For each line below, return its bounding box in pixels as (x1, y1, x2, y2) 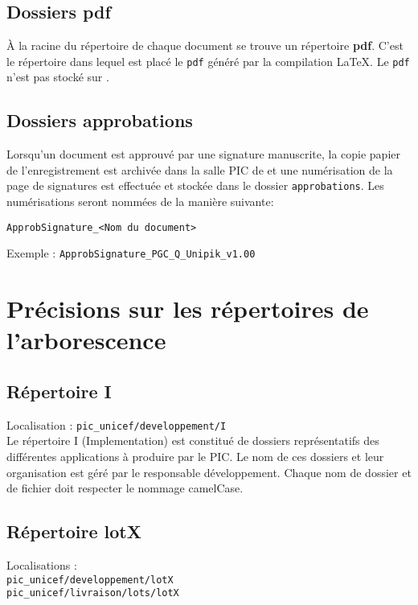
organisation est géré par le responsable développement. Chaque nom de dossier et (6, 463, 412, 480)
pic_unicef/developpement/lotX (6, 574, 174, 586)
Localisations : (6, 557, 77, 573)
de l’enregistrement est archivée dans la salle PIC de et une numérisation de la (6, 161, 393, 178)
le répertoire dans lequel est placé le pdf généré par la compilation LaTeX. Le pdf (6, 52, 410, 69)
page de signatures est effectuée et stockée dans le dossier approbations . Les (6, 177, 384, 194)
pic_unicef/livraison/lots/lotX (6, 587, 179, 599)
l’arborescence (6, 323, 166, 356)
